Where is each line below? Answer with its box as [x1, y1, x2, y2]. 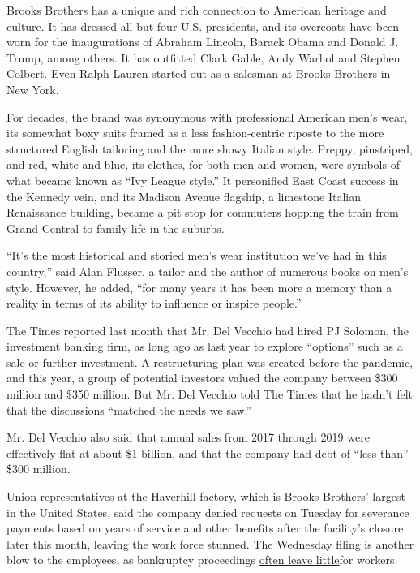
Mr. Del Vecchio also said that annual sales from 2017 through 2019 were [6, 429, 370, 446]
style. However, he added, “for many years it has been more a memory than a [6, 278, 392, 295]
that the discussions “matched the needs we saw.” [6, 401, 252, 418]
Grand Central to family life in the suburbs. [6, 219, 225, 236]
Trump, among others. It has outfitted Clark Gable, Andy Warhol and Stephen [6, 49, 401, 66]
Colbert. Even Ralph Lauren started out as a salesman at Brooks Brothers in [6, 65, 391, 82]
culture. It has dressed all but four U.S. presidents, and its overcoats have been [6, 17, 400, 34]
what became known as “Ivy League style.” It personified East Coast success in [6, 171, 399, 188]
